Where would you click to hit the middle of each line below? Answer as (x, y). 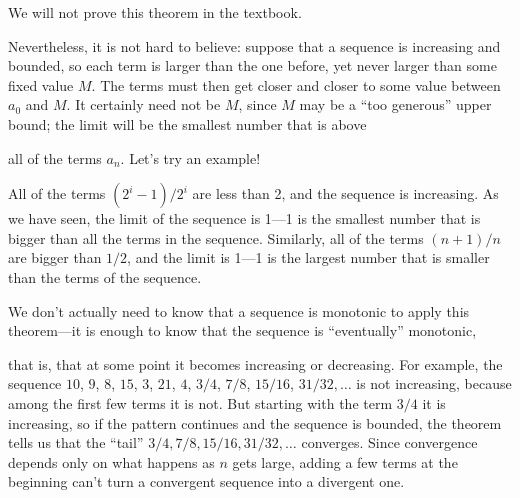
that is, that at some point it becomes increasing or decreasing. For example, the (255, 363)
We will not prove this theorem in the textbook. (155, 12)
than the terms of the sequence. (105, 276)
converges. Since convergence (389, 442)
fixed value (41, 84)
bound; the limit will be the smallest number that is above (187, 123)
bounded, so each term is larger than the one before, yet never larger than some (252, 65)
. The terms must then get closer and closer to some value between (296, 84)
